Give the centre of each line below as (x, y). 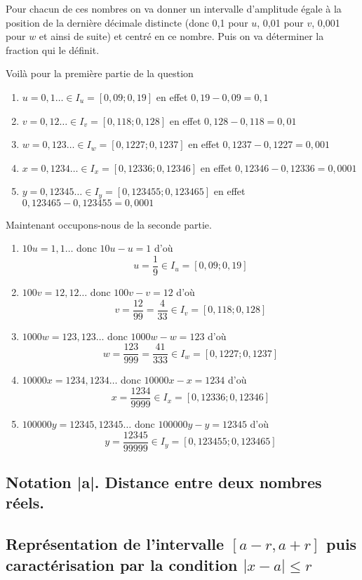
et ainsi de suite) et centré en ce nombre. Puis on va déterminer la (181, 36)
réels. (25, 503)
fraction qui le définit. (53, 49)
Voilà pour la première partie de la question (100, 73)
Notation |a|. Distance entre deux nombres (164, 482)
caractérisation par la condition (122, 564)
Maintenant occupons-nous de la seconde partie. (109, 224)
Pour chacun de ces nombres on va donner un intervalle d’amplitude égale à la (174, 8)
